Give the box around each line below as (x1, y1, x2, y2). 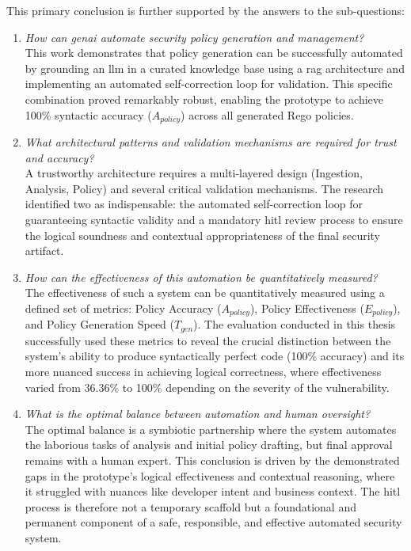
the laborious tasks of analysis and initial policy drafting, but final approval (25, 436, 393, 453)
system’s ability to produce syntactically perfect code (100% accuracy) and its (25, 348, 405, 364)
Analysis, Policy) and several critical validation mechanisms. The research (25, 180, 384, 196)
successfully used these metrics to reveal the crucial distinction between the (25, 332, 391, 348)
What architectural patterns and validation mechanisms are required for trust (25, 134, 397, 150)
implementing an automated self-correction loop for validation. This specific (25, 75, 393, 92)
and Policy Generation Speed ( (25, 316, 174, 332)
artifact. (25, 242, 64, 259)
